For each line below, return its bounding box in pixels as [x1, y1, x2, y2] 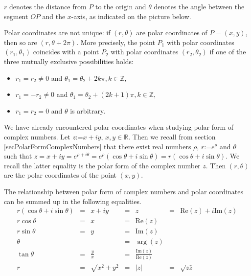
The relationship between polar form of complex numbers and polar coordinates [4, 186, 243, 196]
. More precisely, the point [76, 37, 155, 47]
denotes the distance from [9, 1, 87, 11]
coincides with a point [33, 46, 99, 57]
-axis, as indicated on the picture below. [71, 11, 191, 21]
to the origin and [95, 1, 146, 11]
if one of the [209, 46, 246, 57]
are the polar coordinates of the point [4, 170, 117, 180]
